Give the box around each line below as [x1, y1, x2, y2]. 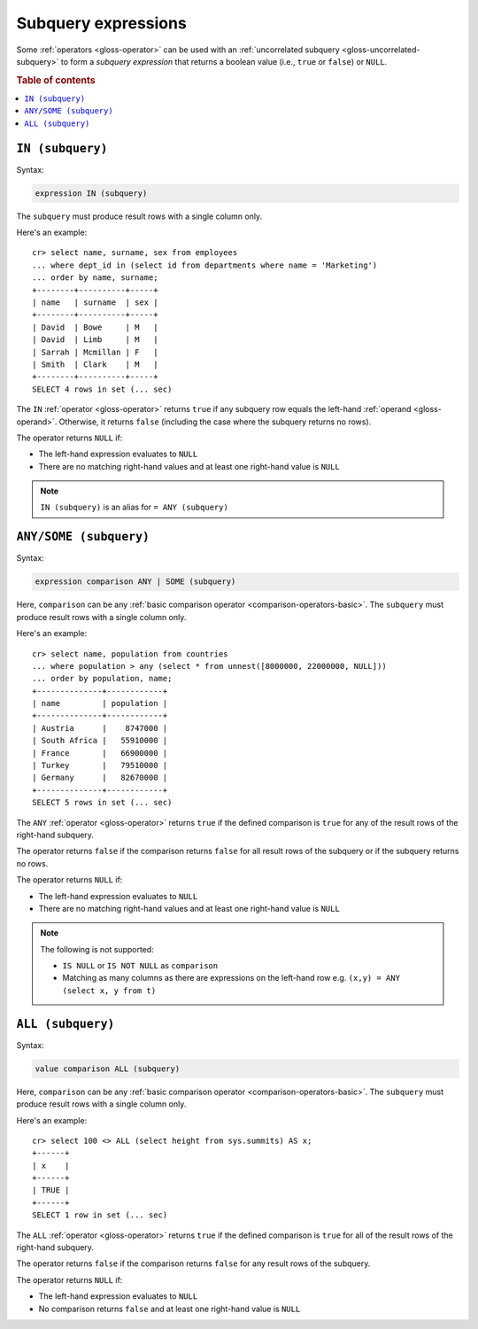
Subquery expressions [16, 13, 188, 33]
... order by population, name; [32, 673, 173, 684]
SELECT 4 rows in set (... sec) [32, 384, 173, 394]
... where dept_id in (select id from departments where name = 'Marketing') [32, 260, 378, 270]
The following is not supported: [40, 944, 154, 954]
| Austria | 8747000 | [32, 723, 168, 733]
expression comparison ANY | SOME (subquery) [35, 577, 236, 587]
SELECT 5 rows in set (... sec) [32, 797, 173, 808]
